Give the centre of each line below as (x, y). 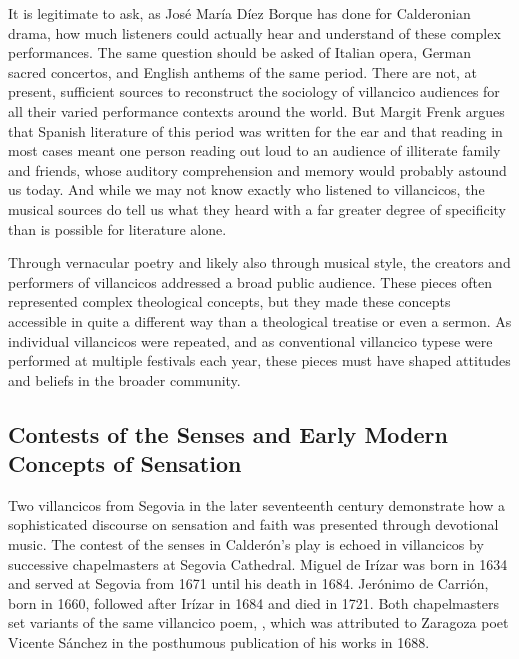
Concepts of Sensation (125, 463)
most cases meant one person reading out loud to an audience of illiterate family (254, 150)
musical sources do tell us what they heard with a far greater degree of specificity (257, 208)
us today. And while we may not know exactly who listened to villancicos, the (246, 189)
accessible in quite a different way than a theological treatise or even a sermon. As (260, 320)
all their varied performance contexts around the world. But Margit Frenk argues (256, 110)
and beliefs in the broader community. (124, 379)
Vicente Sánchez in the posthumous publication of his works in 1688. (219, 642)
